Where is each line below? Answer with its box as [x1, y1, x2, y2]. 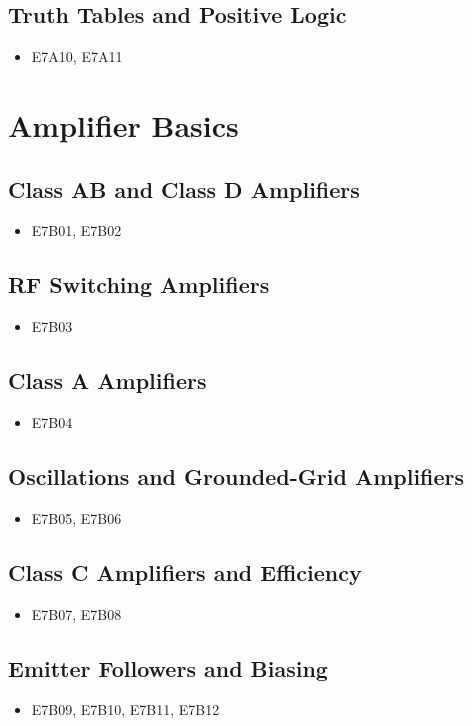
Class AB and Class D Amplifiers [8, 173, 360, 204]
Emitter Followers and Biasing [8, 652, 328, 683]
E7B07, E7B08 [31, 603, 122, 624]
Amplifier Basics [8, 104, 239, 145]
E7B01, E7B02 [31, 220, 122, 241]
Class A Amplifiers [8, 365, 207, 396]
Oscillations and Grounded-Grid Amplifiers [8, 460, 465, 491]
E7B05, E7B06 [31, 507, 122, 528]
